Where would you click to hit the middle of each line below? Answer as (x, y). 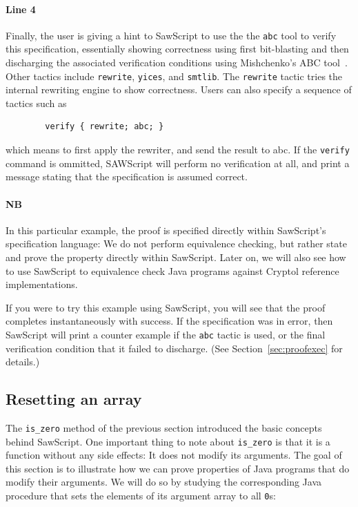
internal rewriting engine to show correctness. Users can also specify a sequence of (179, 89)
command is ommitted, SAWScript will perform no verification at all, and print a (178, 163)
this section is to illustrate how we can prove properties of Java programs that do (178, 468)
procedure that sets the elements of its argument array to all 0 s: (141, 496)
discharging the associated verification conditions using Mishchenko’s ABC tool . (177, 63)
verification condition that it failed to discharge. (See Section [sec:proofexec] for (174, 348)
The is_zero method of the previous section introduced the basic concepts (164, 427)
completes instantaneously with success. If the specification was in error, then (169, 321)
